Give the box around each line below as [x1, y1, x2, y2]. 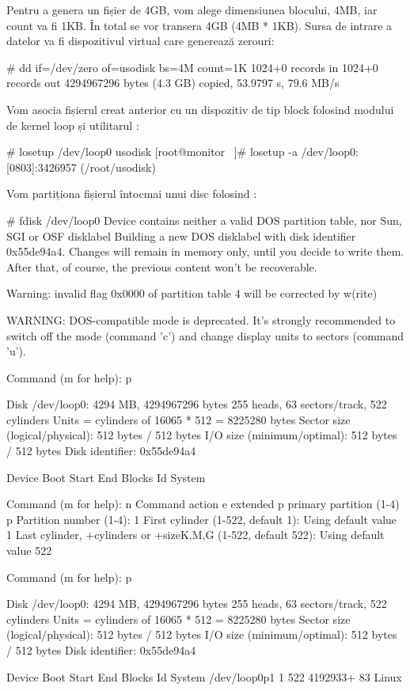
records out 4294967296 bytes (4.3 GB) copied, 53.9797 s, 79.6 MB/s [6, 74, 340, 91]
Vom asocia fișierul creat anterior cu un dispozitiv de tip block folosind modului [6, 101, 394, 117]
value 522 [6, 542, 52, 559]
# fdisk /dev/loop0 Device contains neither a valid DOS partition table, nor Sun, [6, 211, 402, 228]
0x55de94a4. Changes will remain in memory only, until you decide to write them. [6, 243, 404, 260]
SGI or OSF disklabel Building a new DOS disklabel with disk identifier [6, 227, 356, 244]
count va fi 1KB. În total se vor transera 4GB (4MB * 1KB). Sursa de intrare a [6, 17, 393, 33]
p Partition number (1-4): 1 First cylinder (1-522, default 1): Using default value [6, 511, 397, 527]
